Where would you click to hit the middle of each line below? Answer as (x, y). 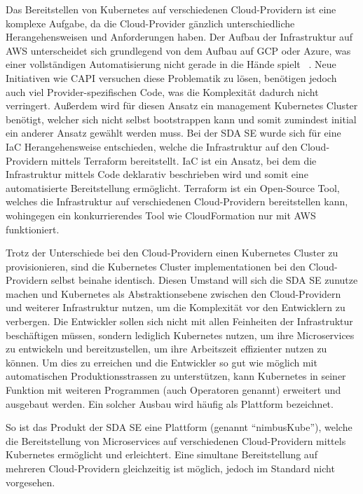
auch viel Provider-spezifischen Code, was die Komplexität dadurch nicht (162, 91)
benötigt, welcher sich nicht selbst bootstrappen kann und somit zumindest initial (181, 119)
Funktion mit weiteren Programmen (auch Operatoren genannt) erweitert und (173, 390)
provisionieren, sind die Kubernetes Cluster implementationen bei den (156, 266)
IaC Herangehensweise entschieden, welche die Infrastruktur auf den (152, 146)
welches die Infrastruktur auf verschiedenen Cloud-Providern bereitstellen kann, (177, 201)
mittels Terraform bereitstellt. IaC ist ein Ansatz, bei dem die (184, 160)
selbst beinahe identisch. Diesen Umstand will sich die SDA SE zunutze (204, 280)
